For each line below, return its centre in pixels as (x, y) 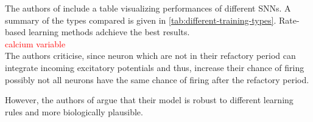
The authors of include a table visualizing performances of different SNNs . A (148, 8)
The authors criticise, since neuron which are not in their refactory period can (150, 56)
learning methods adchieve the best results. (109, 32)
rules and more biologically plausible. (74, 111)
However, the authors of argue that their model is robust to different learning (149, 100)
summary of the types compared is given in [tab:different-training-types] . (141, 20)
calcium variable (35, 43)
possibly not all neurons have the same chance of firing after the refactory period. (157, 79)
